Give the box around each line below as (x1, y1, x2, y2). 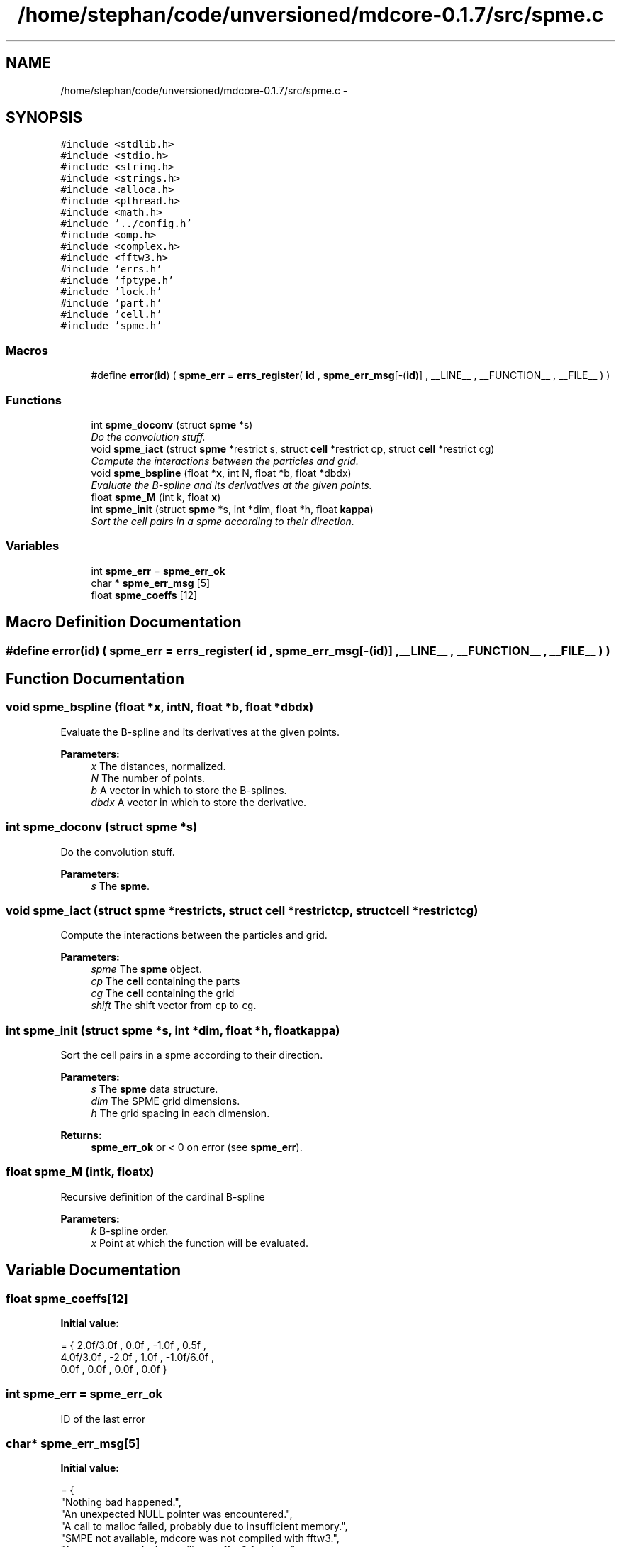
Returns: (60, 1129, 102, 1141)
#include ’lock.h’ (60, 286, 162, 298)
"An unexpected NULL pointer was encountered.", (60, 1508, 293, 1521)
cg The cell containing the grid (91, 987, 235, 1000)
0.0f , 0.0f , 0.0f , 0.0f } (60, 1362, 167, 1375)
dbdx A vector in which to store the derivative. (91, 795, 307, 808)
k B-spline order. (91, 1224, 169, 1237)
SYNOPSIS (6, 109, 83, 127)
